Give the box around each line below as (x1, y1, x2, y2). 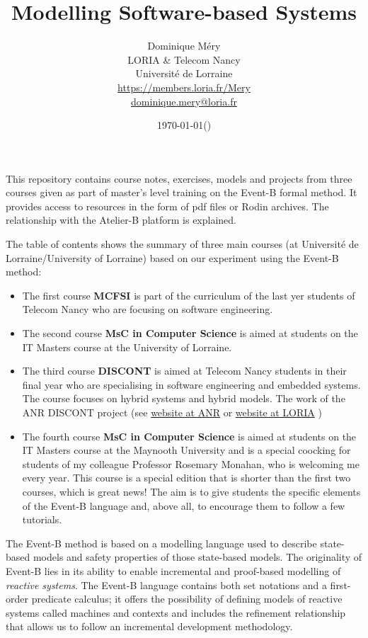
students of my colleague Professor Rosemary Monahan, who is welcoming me (22, 456, 360, 471)
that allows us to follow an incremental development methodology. (6, 619, 293, 634)
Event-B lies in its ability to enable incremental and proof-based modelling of (6, 563, 341, 578)
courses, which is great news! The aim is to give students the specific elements (22, 484, 361, 499)
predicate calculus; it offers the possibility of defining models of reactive (31, 591, 343, 606)
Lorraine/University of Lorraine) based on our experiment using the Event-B (6, 250, 339, 265)
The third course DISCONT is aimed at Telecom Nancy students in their (22, 363, 347, 378)
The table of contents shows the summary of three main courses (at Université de (6, 237, 359, 251)
